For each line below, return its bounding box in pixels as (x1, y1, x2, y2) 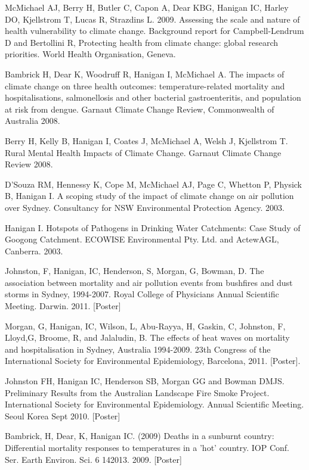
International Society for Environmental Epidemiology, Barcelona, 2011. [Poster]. (5, 354, 301, 367)
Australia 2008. (5, 114, 60, 127)
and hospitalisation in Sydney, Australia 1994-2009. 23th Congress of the (5, 343, 271, 355)
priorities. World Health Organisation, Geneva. (5, 48, 176, 60)
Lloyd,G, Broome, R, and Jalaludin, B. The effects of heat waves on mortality (5, 331, 290, 344)
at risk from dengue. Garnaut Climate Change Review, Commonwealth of (5, 102, 274, 115)
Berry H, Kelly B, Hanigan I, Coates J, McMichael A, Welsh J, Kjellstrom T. (5, 134, 288, 147)
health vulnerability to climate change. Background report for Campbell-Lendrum (5, 24, 304, 37)
